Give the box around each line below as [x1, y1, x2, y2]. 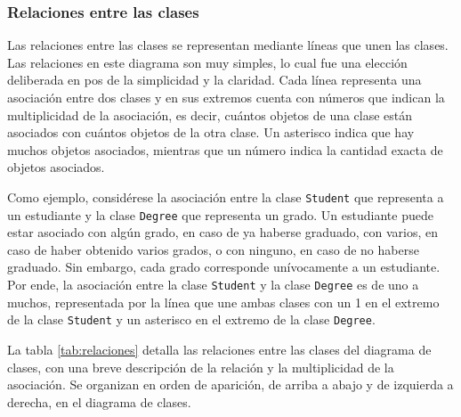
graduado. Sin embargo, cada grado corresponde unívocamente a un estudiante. [7, 258, 441, 276]
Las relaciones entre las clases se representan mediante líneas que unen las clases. [7, 36, 449, 54]
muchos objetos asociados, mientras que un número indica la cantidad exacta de [7, 140, 443, 159]
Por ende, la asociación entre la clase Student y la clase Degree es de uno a [7, 275, 419, 294]
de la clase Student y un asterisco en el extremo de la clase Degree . [7, 310, 376, 329]
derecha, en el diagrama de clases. [7, 392, 191, 411]
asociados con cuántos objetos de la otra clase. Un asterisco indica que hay [7, 123, 415, 142]
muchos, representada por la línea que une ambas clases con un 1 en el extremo [7, 292, 440, 311]
